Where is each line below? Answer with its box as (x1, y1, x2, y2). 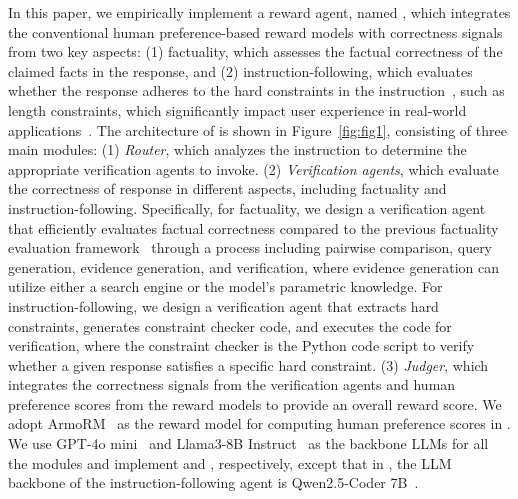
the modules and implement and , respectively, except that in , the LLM (8, 452, 452, 473)
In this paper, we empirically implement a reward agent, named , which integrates (8, 2, 511, 22)
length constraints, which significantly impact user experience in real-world (8, 99, 467, 120)
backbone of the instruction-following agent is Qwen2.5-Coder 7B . (8, 472, 419, 493)
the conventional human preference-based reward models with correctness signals (8, 21, 503, 42)
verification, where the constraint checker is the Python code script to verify (8, 335, 475, 356)
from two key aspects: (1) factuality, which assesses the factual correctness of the (8, 41, 503, 62)
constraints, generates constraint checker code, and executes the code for (8, 315, 452, 336)
